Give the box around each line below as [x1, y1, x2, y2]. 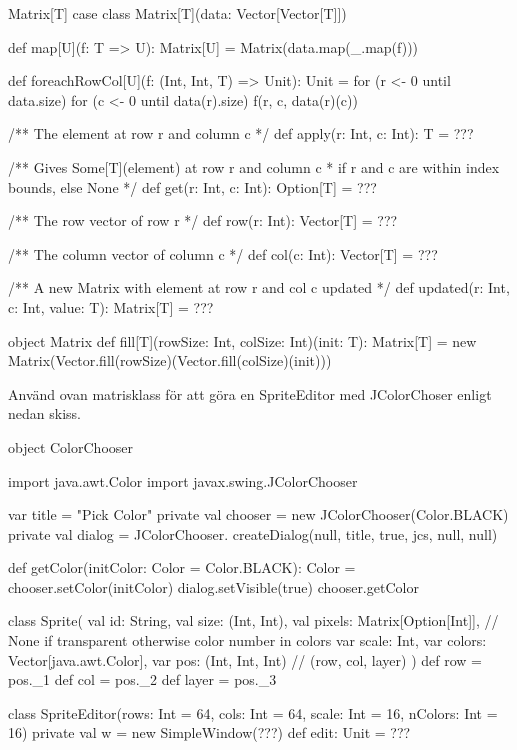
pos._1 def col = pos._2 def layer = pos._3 [8, 669, 277, 690]
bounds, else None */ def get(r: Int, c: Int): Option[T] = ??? [8, 176, 377, 197]
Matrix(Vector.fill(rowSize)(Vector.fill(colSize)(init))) [8, 350, 332, 371]
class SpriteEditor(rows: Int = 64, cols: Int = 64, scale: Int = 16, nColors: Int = [8, 702, 498, 723]
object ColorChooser [8, 436, 133, 457]
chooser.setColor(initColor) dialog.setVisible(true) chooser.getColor [8, 576, 419, 597]
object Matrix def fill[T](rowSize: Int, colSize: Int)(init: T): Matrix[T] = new [8, 330, 477, 351]
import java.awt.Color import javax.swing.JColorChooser [8, 470, 358, 491]
